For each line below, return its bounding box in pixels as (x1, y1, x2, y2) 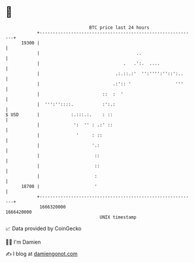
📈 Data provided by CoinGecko (5, 225, 82, 232)
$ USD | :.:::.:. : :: (5, 111, 113, 118)
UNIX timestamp (99, 214, 137, 220)
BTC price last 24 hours (89, 25, 150, 30)
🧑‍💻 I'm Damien (5, 238, 41, 245)
